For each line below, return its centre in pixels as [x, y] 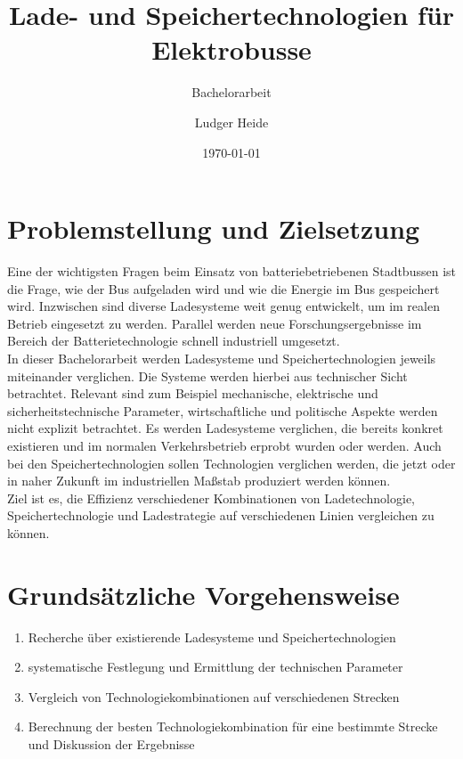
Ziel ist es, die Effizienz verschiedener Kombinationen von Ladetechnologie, [211, 498]
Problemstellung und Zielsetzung [214, 229]
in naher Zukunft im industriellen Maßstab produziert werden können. [199, 481]
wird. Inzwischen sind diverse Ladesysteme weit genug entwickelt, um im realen [223, 306]
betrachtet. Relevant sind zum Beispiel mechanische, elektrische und [193, 393]
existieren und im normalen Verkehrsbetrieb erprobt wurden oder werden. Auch [224, 445]
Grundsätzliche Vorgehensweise [203, 594]
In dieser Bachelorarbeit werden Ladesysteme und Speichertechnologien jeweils [222, 358]
